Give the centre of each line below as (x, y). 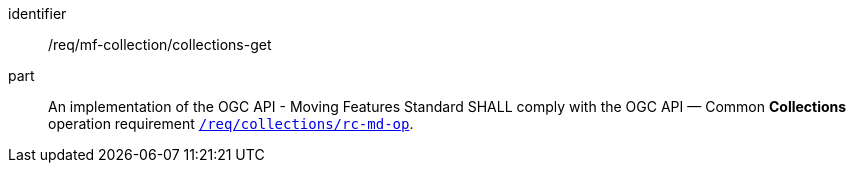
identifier (37, 13)
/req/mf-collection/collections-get (160, 44)
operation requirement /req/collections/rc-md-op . (231, 123)
